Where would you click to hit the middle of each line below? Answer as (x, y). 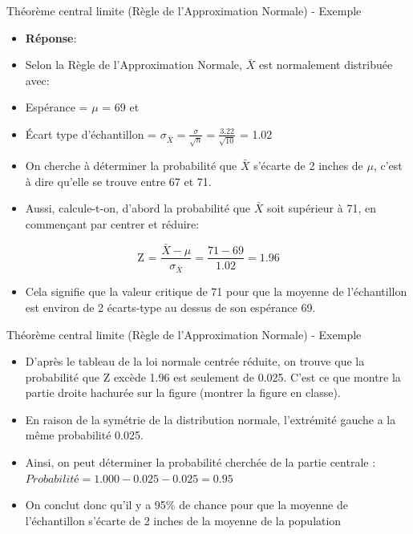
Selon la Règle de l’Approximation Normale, (134, 65)
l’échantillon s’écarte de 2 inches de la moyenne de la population (183, 520)
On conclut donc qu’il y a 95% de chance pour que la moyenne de (186, 505)
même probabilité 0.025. (84, 435)
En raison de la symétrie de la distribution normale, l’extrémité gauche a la (211, 419)
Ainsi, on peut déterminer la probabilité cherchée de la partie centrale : (200, 462)
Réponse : (51, 37)
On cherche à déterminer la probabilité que (131, 165)
